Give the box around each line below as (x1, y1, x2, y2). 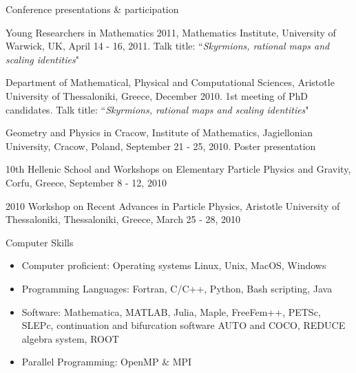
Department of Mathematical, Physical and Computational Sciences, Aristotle (6, 75, 335, 89)
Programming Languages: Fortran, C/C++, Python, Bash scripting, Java (21, 281, 333, 295)
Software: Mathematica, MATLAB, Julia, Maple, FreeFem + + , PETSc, (21, 304, 321, 319)
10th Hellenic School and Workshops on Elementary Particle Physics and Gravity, (6, 162, 351, 176)
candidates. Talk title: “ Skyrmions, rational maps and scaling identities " (6, 102, 309, 116)
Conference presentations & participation (6, 2, 179, 16)
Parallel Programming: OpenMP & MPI (21, 354, 192, 369)
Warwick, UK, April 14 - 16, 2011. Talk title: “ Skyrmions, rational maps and (6, 39, 330, 53)
